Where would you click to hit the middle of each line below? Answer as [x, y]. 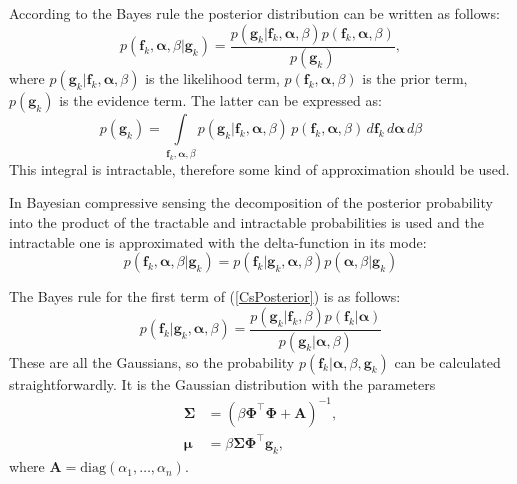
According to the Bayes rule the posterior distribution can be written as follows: [254, 13]
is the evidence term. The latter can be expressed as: [220, 100]
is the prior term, [415, 78]
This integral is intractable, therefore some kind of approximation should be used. [259, 168]
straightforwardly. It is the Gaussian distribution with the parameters [222, 383]
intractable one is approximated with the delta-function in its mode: [218, 241]
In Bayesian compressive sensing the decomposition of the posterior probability [251, 202]
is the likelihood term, [212, 78]
